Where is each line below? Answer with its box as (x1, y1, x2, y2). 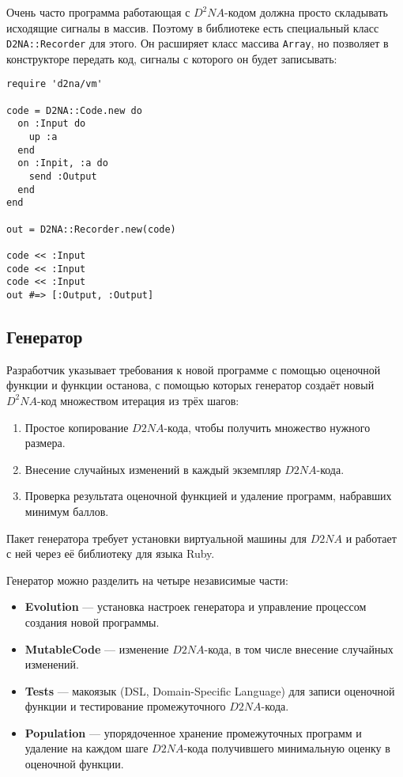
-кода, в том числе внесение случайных (204, 640, 394, 657)
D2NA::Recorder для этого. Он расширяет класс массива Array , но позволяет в (6, 35, 389, 51)
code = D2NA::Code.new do (6, 104, 142, 116)
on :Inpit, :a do (17, 157, 108, 169)
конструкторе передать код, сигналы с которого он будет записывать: (6, 50, 337, 66)
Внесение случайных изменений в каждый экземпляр (24, 461, 281, 477)
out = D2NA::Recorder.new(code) (6, 223, 176, 235)
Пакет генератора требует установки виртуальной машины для (6, 529, 307, 546)
